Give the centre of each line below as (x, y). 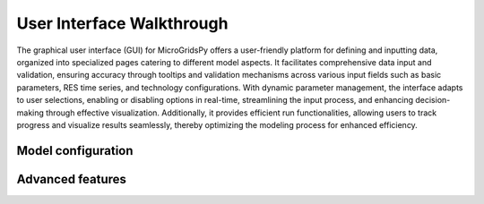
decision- (433, 100)
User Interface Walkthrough (122, 23)
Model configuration (75, 151)
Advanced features (72, 179)
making (30, 113)
